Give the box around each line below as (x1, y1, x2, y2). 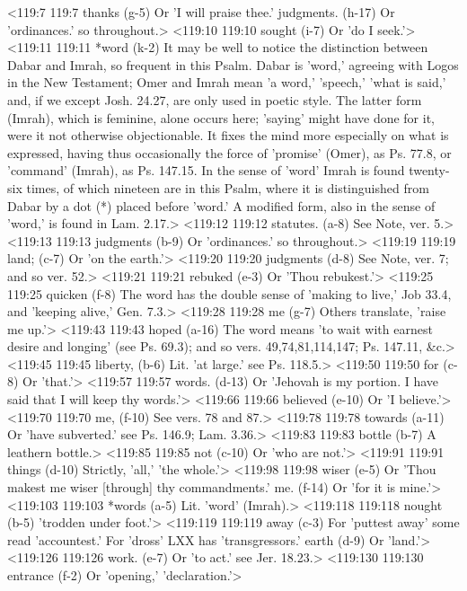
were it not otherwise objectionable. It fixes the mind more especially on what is (7, 126, 449, 145)
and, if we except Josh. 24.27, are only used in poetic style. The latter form (7, 90, 422, 109)
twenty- (409, 161, 450, 180)
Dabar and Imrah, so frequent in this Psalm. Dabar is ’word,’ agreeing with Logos (7, 55, 459, 74)
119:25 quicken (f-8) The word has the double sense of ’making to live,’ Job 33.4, (7, 284, 452, 303)
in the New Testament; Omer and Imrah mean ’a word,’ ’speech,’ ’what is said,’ (7, 73, 446, 92)
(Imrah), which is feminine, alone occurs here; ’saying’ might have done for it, (7, 108, 435, 127)
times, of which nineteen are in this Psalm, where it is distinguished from (26, 178, 429, 197)
